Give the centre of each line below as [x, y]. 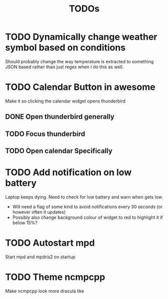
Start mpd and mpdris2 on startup [40, 257]
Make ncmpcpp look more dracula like [45, 291]
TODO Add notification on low [68, 172]
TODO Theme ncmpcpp [55, 277]
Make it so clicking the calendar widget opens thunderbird [65, 101]
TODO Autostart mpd [50, 243]
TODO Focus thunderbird [45, 134]
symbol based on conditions [65, 48]
